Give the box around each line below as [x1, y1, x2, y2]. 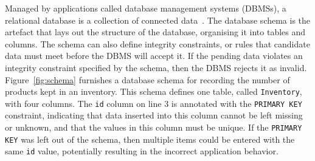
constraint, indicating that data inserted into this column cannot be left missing [5, 109, 303, 122]
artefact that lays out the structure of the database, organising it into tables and [5, 26, 306, 38]
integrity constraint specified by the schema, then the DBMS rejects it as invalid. [5, 61, 307, 74]
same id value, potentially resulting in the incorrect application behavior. [5, 145, 279, 157]
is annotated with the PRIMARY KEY [171, 97, 302, 109]
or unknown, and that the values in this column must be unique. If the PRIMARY [5, 121, 302, 134]
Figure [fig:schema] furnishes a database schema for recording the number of [5, 73, 290, 86]
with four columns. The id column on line [5, 97, 162, 109]
